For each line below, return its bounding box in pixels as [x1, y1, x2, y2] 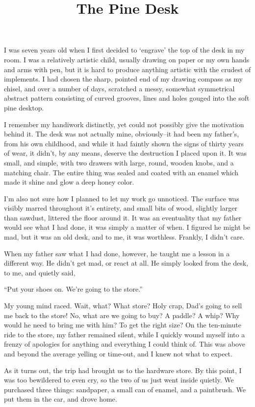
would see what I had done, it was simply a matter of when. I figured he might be [4, 222, 250, 232]
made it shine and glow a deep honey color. [4, 177, 134, 187]
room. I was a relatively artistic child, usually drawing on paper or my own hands [4, 54, 250, 64]
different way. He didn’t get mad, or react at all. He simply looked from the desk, [4, 258, 249, 268]
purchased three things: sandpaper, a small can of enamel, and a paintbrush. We [4, 384, 246, 394]
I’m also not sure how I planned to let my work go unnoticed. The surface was [4, 193, 239, 203]
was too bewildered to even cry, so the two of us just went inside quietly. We [4, 375, 234, 385]
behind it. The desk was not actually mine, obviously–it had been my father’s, [4, 129, 239, 139]
